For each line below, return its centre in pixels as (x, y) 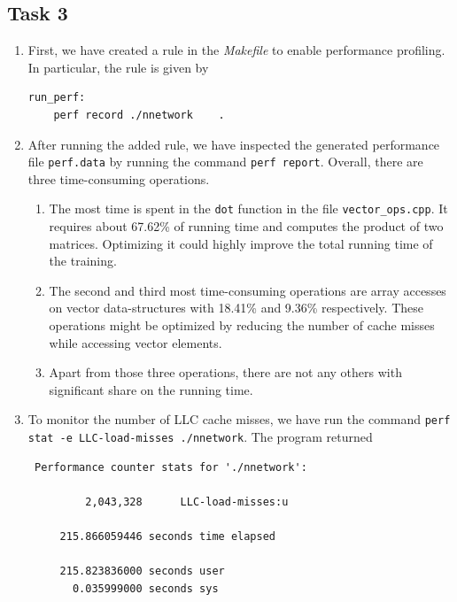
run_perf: (57, 98)
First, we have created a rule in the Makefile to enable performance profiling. (236, 50)
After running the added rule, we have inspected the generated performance (234, 144)
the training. (83, 261)
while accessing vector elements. (136, 342)
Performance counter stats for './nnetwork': (170, 467)
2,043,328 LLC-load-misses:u (187, 502)
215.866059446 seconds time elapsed (167, 537)
